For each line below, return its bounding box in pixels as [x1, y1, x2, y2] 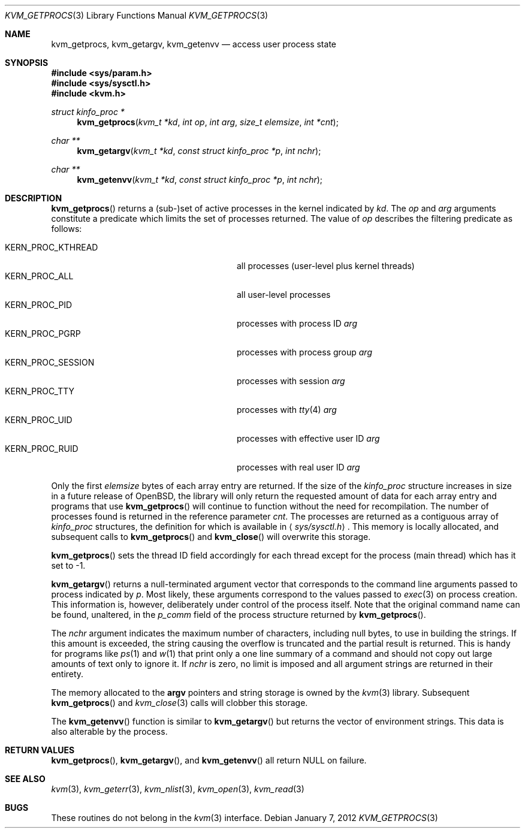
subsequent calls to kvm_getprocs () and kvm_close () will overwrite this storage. [51, 532, 371, 542]
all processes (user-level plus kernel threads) [237, 261, 415, 271]
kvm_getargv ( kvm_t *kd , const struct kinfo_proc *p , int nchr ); [77, 146, 321, 156]
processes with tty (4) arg [237, 405, 337, 415]
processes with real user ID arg [237, 462, 360, 472]
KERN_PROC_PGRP [5, 328, 81, 339]
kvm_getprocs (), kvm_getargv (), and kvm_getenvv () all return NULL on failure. [51, 755, 367, 765]
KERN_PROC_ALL [5, 271, 74, 281]
